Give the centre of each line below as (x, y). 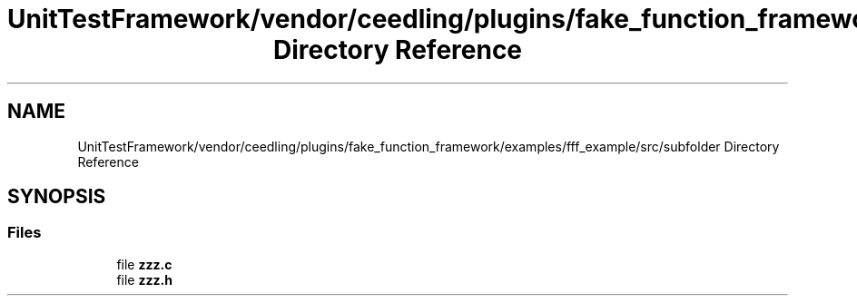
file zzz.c (144, 264)
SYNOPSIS (57, 197)
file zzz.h (144, 279)
